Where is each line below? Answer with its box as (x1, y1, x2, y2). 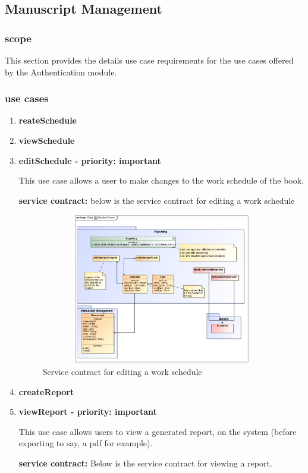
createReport (18, 385, 74, 398)
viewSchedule (18, 134, 75, 146)
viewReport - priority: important (18, 405, 157, 418)
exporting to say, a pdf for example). (18, 437, 153, 449)
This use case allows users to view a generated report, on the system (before (18, 425, 297, 437)
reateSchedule (18, 114, 77, 127)
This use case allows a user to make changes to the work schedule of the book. (18, 174, 304, 187)
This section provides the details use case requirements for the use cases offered (5, 54, 294, 66)
